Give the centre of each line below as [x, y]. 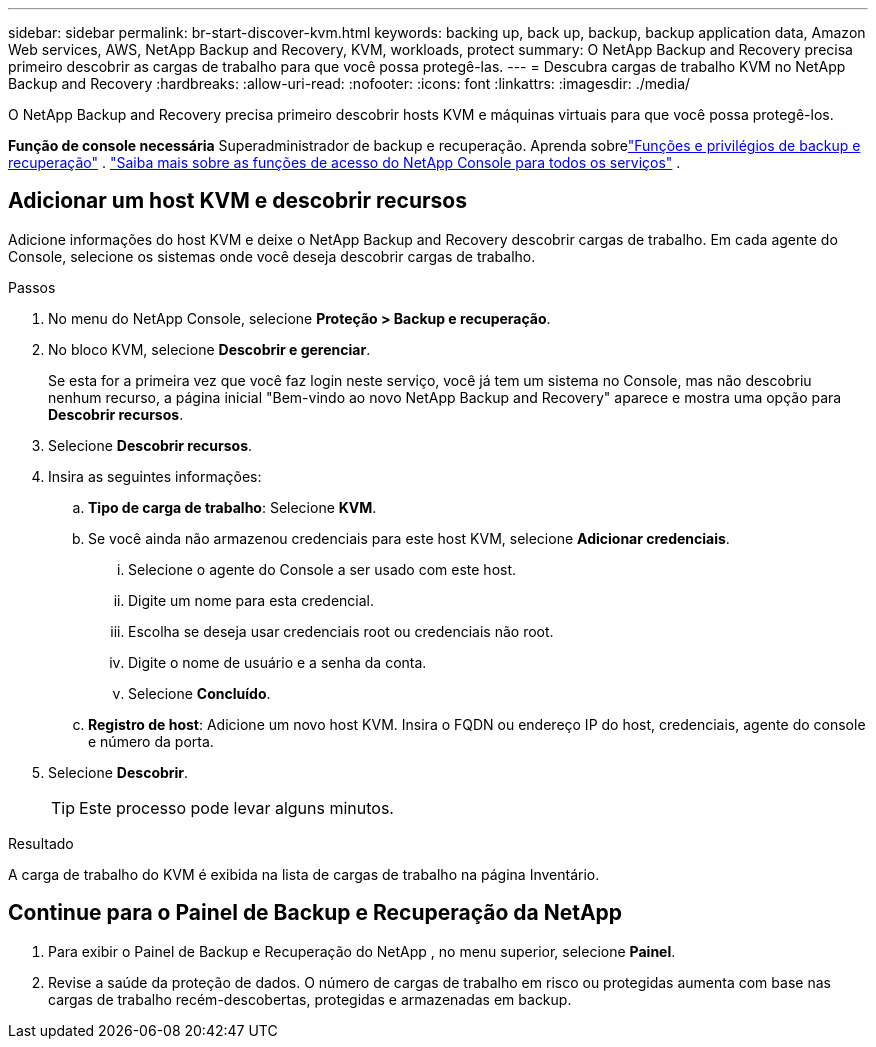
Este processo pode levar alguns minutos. [236, 807]
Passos [32, 287]
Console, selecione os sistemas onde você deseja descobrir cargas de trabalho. [272, 256]
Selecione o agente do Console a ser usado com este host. [322, 569]
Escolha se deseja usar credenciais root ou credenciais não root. [341, 631]
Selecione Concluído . [199, 693]
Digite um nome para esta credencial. [251, 600]
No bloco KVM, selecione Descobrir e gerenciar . [209, 349]
